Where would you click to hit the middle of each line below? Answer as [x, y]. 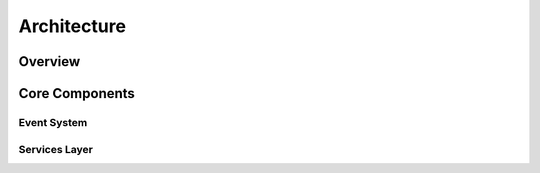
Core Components [76, 93]
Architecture [72, 26]
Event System [53, 122]
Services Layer [56, 149]
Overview [49, 61]
